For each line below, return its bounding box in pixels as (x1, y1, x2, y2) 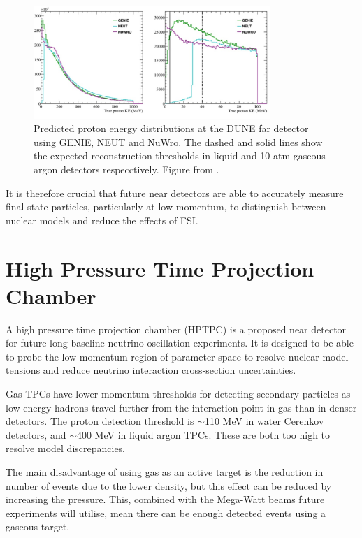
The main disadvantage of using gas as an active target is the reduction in (6, 465, 324, 479)
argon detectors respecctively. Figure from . (34, 162, 219, 177)
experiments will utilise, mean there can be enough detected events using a (6, 505, 326, 520)
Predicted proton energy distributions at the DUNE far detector (34, 121, 309, 136)
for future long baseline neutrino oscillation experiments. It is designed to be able (6, 335, 354, 350)
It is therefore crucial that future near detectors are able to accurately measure (6, 185, 344, 200)
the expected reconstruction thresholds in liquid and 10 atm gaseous (34, 148, 326, 163)
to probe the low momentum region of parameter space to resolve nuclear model (6, 349, 349, 363)
